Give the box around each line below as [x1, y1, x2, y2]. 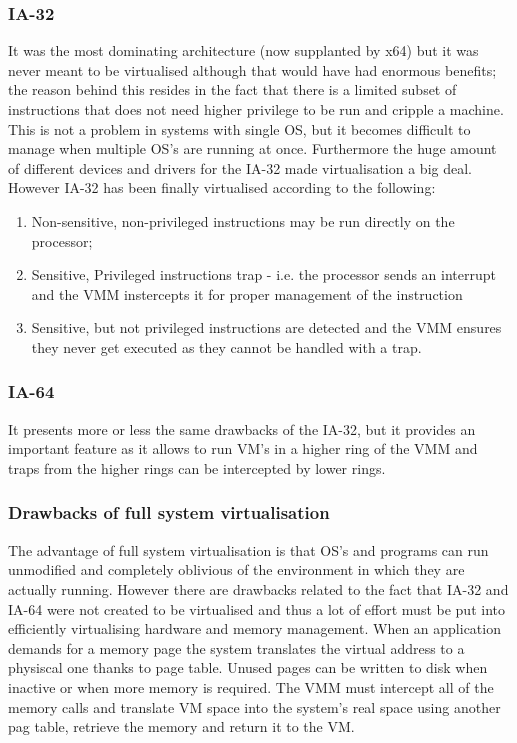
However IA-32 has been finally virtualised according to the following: [8, 177, 436, 198]
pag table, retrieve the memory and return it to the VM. [8, 716, 355, 737]
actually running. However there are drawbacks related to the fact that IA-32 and [8, 578, 509, 599]
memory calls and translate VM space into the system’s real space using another [8, 696, 501, 717]
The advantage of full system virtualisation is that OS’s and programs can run [8, 539, 489, 560]
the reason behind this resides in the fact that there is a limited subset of [8, 79, 457, 100]
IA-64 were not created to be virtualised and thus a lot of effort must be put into [8, 598, 505, 619]
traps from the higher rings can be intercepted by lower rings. [8, 457, 386, 478]
